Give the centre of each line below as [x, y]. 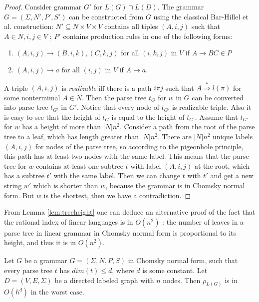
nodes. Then [182, 280]
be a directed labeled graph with [104, 280]
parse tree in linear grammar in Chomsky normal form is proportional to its [120, 232]
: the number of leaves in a [203, 221]
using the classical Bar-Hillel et [201, 16]
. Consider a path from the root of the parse [187, 127]
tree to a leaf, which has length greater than [72, 137]
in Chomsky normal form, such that [183, 260]
